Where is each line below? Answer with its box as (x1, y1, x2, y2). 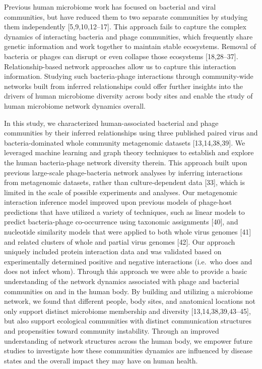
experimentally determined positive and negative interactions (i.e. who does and (4, 256, 252, 266)
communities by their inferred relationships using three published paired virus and (4, 127, 258, 138)
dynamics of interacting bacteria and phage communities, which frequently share (4, 31, 253, 41)
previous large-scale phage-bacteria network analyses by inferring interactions (4, 167, 243, 177)
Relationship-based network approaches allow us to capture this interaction (4, 61, 236, 71)
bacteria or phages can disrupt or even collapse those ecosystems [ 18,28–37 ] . (4, 51, 238, 61)
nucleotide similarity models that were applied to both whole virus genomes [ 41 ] (4, 226, 251, 237)
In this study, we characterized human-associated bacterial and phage (4, 117, 219, 128)
